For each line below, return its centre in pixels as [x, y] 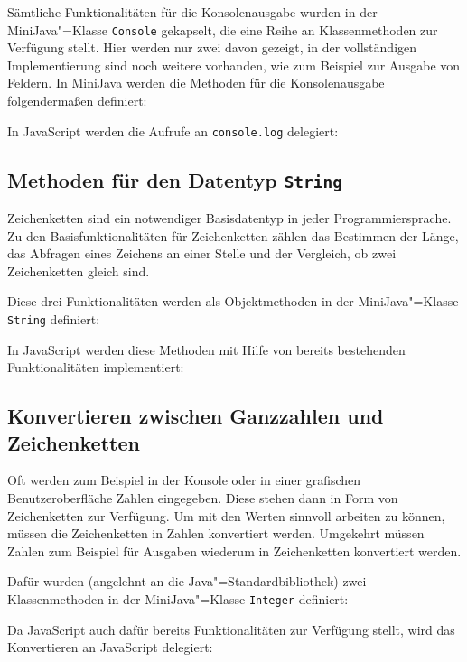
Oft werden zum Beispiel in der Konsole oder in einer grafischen [184, 480]
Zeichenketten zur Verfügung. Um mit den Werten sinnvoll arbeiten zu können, [226, 515]
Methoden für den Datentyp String [175, 179]
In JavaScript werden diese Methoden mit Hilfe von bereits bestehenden [206, 349]
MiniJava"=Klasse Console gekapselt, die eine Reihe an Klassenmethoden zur [223, 29]
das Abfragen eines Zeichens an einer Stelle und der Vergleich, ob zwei [202, 253]
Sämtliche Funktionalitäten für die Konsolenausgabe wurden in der [192, 12]
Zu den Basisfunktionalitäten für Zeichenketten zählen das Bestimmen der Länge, [233, 235]
